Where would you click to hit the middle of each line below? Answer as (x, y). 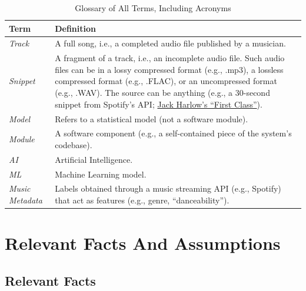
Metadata (26, 200)
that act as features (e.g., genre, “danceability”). (142, 200)
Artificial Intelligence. (94, 159)
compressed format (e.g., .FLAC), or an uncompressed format (166, 81)
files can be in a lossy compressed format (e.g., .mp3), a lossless (169, 69)
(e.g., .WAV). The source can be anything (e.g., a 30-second (162, 93)
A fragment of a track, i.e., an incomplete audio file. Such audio (170, 58)
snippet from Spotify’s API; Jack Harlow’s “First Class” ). (159, 104)
